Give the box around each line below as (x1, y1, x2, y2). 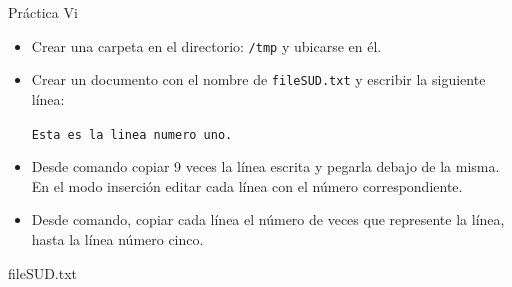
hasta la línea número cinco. (31, 228, 204, 249)
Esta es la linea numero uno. (31, 127, 233, 142)
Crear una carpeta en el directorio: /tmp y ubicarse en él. (31, 35, 382, 56)
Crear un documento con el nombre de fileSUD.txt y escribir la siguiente (31, 69, 486, 90)
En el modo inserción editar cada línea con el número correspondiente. (31, 175, 463, 196)
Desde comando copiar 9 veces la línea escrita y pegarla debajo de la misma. (31, 156, 500, 177)
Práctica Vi (8, 2, 78, 22)
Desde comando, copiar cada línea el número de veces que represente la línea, (31, 209, 505, 230)
